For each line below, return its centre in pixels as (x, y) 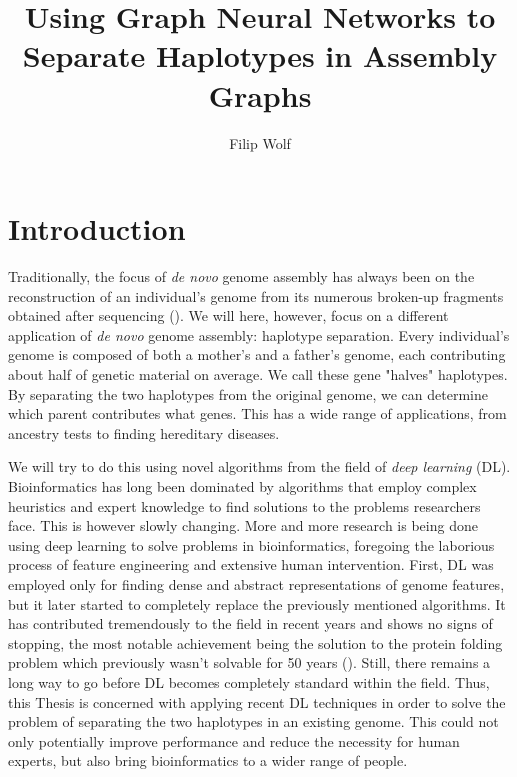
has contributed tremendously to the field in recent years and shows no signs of (250, 623)
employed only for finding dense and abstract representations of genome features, (256, 583)
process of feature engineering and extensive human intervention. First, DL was (251, 564)
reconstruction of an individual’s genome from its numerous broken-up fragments (256, 295)
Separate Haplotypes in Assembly (260, 55)
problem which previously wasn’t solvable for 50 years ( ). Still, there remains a (249, 662)
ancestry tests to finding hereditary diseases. (144, 432)
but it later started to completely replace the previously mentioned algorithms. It (257, 603)
